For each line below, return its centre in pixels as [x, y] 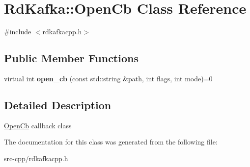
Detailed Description [58, 105]
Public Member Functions [71, 58]
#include [18, 32]
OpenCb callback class [38, 125]
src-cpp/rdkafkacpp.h [36, 158]
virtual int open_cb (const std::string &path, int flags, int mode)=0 [108, 78]
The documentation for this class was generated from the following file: [111, 142]
